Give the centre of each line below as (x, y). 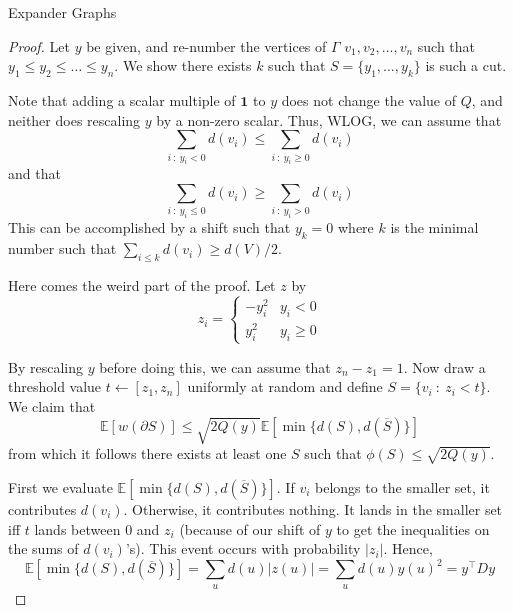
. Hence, (408, 548)
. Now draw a (444, 366)
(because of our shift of (250, 528)
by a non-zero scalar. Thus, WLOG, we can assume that (329, 119)
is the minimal (434, 227)
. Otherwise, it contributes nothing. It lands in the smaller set (313, 508)
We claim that (52, 406)
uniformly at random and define (285, 386)
